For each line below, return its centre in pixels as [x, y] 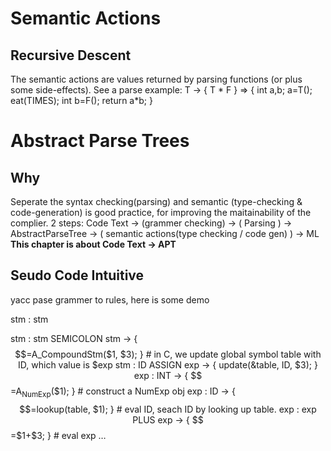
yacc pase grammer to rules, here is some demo [110, 299]
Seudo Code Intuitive [77, 275]
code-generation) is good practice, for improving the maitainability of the [161, 212]
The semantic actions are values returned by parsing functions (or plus [156, 79]
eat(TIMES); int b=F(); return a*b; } [81, 100]
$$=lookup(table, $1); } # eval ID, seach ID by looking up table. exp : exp [168, 409]
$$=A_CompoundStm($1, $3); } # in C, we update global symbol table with [168, 354]
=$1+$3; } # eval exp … [58, 435]
